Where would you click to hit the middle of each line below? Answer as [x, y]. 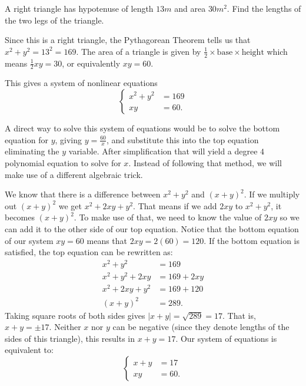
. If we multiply [272, 194]
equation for [26, 139]
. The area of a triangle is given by [139, 51]
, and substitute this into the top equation [183, 139]
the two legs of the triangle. [54, 20]
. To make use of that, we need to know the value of [168, 217]
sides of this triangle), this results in [70, 338]
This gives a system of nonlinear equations [81, 83]
